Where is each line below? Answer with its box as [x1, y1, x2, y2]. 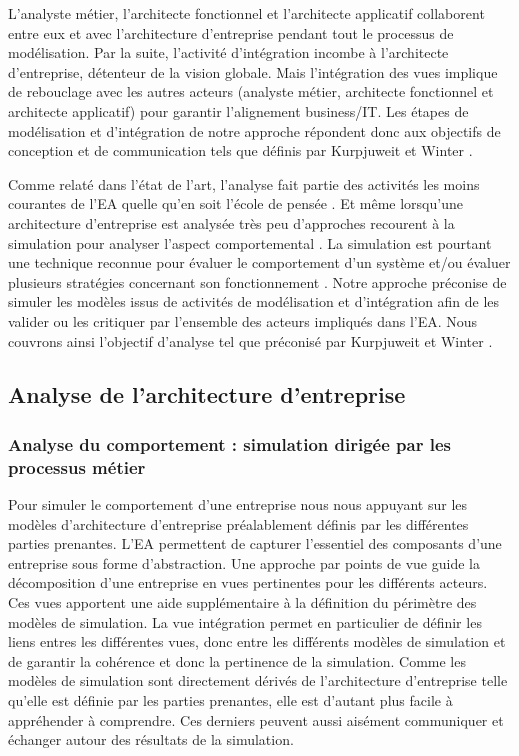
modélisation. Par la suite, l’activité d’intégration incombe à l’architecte [8, 42, 449, 63]
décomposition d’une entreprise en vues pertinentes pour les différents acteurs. [8, 572, 488, 593]
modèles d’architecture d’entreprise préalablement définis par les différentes [8, 513, 469, 534]
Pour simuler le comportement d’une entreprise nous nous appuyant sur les [8, 494, 468, 515]
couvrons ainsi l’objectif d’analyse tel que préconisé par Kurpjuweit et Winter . [8, 330, 493, 351]
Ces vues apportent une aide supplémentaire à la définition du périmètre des [8, 591, 477, 612]
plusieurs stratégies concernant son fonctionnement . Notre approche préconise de [8, 271, 507, 292]
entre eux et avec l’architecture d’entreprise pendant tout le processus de [8, 22, 454, 43]
